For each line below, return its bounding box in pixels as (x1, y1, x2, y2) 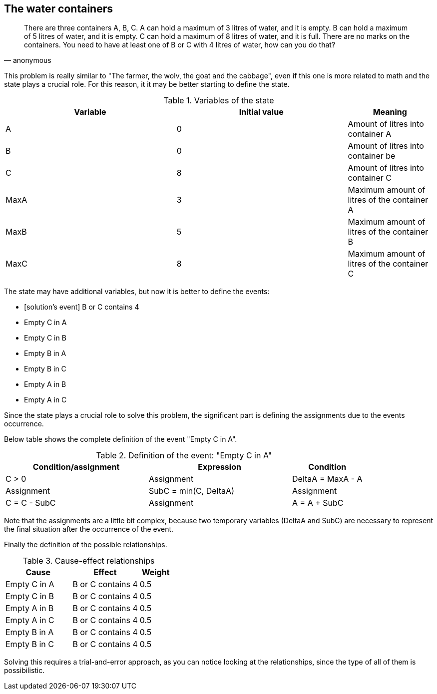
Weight (142, 567, 170, 578)
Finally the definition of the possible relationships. (4, 540, 167, 549)
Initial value (239, 107, 284, 117)
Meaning (373, 107, 407, 117)
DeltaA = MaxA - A (292, 474, 363, 484)
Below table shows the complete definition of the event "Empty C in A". (4, 435, 237, 444)
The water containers (4, 2, 113, 15)
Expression (198, 462, 241, 472)
